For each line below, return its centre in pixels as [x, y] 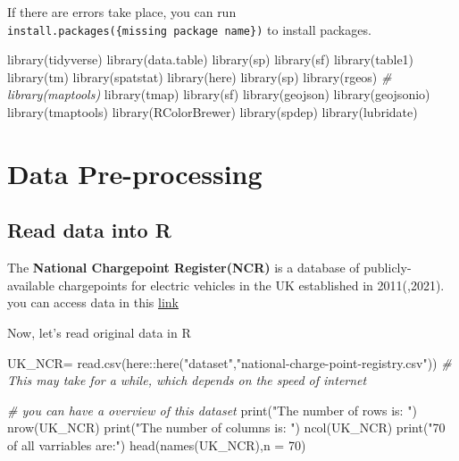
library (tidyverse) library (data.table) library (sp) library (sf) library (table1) [211, 59]
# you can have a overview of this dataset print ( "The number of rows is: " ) [212, 410]
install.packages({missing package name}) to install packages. [189, 29]
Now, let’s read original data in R [99, 332]
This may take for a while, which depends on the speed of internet [187, 380]
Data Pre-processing [135, 173]
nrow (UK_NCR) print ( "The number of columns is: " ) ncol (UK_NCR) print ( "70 [226, 427]
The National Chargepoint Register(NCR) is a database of [184, 268]
